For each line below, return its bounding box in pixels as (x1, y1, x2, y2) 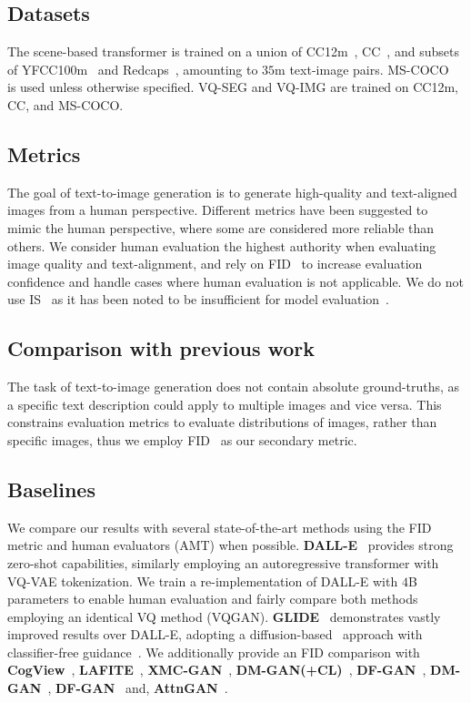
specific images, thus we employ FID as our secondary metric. (7, 430, 357, 449)
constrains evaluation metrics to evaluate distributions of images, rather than (7, 413, 437, 432)
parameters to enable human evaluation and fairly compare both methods (7, 589, 418, 608)
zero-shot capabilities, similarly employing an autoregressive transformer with (7, 553, 439, 572)
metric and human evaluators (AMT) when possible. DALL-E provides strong (7, 535, 454, 555)
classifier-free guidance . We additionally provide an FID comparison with (7, 642, 420, 661)
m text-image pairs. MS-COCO (275, 59, 449, 78)
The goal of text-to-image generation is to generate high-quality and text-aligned (7, 182, 457, 201)
